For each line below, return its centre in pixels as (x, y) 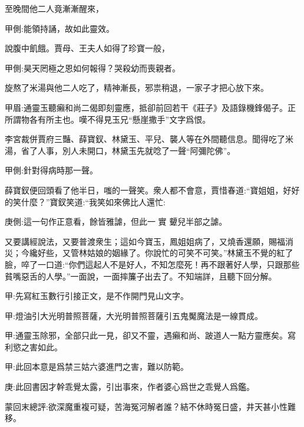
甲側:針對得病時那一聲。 (51, 170)
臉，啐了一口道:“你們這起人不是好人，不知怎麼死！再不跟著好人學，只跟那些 (152, 264)
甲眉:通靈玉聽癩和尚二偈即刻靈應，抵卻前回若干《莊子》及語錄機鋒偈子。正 (150, 107)
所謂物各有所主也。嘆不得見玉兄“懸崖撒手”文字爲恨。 (108, 119)
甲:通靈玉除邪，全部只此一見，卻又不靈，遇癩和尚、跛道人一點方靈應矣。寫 (150, 335)
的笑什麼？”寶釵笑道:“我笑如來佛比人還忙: (85, 201)
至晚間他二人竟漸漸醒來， (54, 8)
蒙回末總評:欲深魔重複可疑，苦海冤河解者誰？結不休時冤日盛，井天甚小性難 (150, 406)
